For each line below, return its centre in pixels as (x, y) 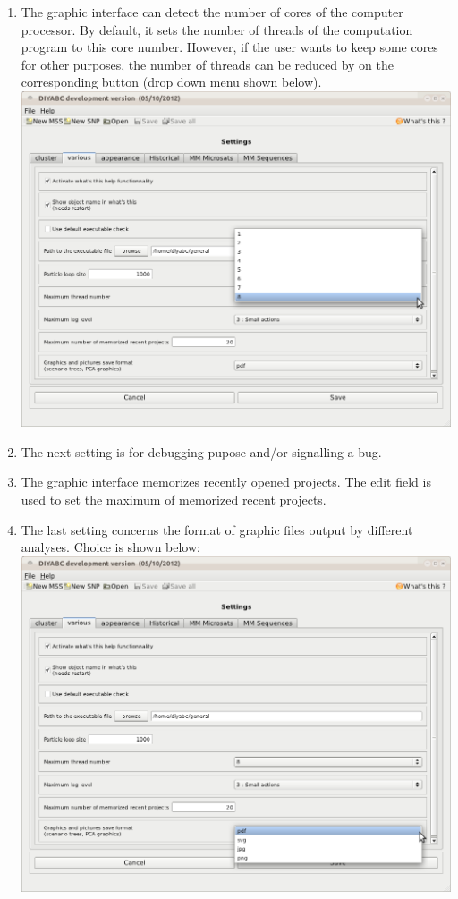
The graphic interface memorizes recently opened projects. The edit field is (226, 482)
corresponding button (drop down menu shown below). (171, 82)
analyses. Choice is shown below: (110, 547)
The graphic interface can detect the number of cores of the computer (212, 12)
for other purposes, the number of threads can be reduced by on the (208, 64)
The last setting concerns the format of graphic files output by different (217, 529)
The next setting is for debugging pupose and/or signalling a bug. (201, 451)
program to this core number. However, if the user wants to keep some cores (229, 47)
